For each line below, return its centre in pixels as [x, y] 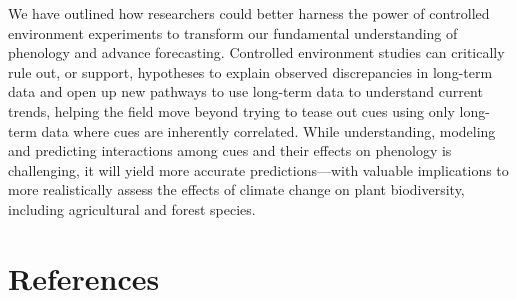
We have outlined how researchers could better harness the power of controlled [249, 13]
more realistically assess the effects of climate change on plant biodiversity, [236, 189]
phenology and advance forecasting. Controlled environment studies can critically [256, 52]
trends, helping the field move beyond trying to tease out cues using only [231, 110]
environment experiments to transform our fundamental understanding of [233, 32]
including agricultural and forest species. [132, 208]
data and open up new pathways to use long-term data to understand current [245, 91]
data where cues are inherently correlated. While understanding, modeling [268, 130]
